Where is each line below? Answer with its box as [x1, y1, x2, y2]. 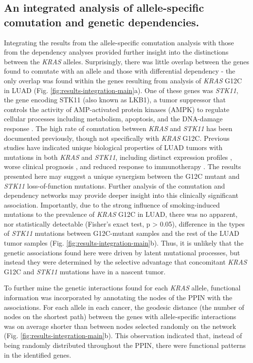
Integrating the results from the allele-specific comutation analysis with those [4, 37, 234, 47]
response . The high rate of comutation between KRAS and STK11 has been [4, 123, 233, 133]
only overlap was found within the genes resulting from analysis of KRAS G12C [4, 75, 242, 85]
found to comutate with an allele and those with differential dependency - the [4, 66, 235, 76]
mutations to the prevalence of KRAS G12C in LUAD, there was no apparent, [4, 209, 238, 219]
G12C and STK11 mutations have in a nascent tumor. [4, 266, 166, 276]
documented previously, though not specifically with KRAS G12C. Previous [4, 133, 230, 143]
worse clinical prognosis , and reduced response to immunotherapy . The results [4, 161, 241, 172]
